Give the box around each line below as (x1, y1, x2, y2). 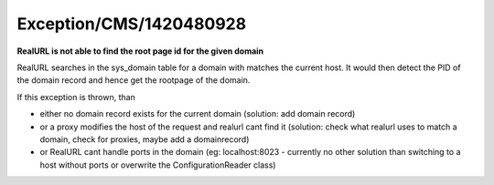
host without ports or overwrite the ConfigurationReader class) (39, 159, 276, 170)
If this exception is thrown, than (16, 91, 136, 102)
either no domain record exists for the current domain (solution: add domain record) (39, 108, 356, 119)
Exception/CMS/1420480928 (16, 14, 247, 34)
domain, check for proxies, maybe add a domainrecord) (39, 133, 250, 145)
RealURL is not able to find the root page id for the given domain (16, 46, 264, 57)
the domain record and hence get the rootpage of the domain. (16, 75, 251, 86)
